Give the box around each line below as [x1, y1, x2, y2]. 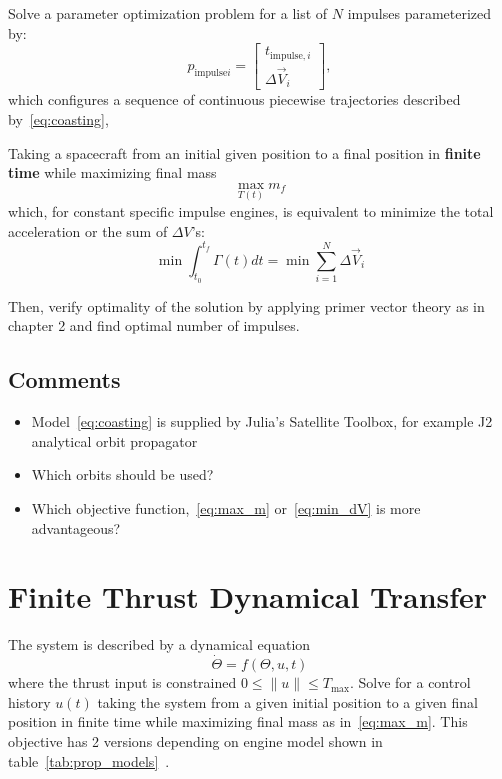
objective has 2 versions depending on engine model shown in [8, 730, 383, 751]
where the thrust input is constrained [8, 672, 237, 693]
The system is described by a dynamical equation [8, 634, 311, 655]
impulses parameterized [347, 3, 492, 23]
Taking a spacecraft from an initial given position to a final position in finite [8, 142, 481, 163]
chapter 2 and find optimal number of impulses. [8, 315, 300, 336]
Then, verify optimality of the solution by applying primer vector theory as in [8, 295, 485, 316]
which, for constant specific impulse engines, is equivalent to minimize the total [8, 200, 494, 221]
